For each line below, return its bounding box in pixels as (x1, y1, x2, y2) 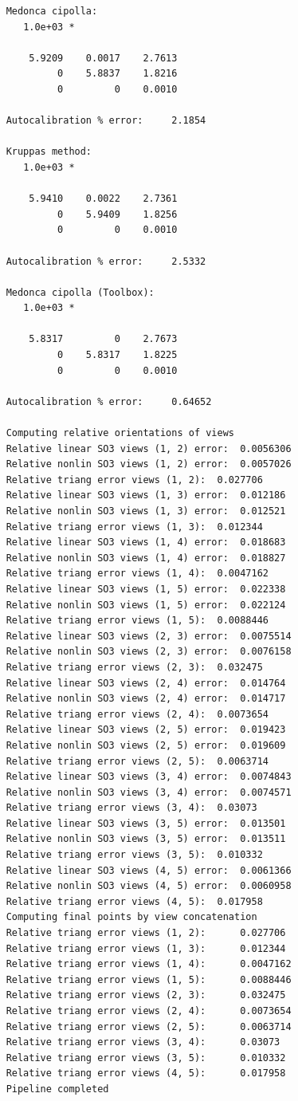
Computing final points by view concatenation (6, 911, 257, 923)
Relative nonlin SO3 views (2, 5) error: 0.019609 (6, 739, 286, 751)
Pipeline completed (6, 1083, 109, 1095)
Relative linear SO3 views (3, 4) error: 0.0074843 (6, 771, 292, 783)
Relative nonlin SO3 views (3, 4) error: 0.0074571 (6, 786, 292, 798)
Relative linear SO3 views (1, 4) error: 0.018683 (6, 537, 286, 549)
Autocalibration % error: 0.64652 (6, 395, 212, 407)
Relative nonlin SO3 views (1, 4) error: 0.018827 (6, 552, 286, 564)
